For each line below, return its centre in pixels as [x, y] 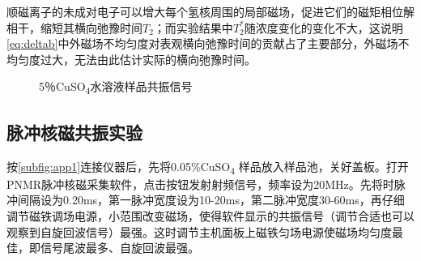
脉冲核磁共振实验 [74, 132]
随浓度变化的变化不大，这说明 [323, 27]
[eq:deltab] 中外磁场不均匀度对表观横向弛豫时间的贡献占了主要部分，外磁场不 [208, 43]
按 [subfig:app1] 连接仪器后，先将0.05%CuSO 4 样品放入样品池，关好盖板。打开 [208, 167]
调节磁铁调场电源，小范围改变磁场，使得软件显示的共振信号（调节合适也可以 [210, 216]
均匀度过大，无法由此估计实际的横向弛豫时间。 [131, 59]
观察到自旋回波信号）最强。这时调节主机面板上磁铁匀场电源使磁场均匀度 [199, 231]
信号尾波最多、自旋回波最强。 [119, 248]
